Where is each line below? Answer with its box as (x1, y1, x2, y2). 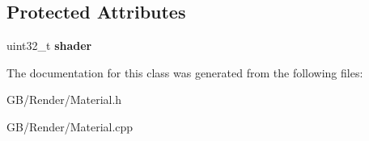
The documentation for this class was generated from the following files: (6, 64, 363, 81)
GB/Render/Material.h (6, 91, 122, 108)
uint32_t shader (6, 37, 92, 54)
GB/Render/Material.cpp (6, 118, 134, 135)
